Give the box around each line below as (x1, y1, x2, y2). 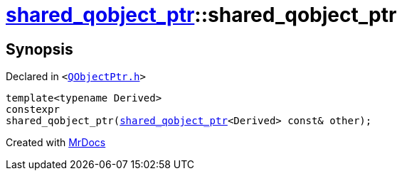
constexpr (6, 104, 60, 116)
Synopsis (6, 40, 73, 58)
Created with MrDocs (6, 136, 106, 149)
